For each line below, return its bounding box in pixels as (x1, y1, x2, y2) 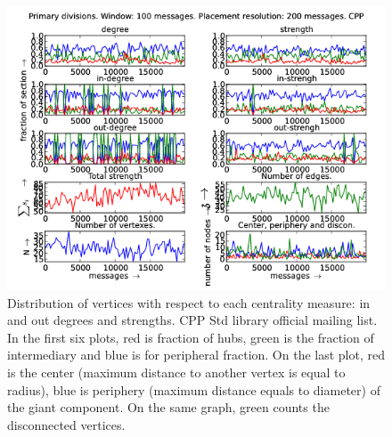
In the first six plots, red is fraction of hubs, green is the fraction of (7, 328, 374, 346)
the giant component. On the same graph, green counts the (7, 398, 330, 417)
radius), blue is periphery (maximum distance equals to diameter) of (7, 380, 380, 399)
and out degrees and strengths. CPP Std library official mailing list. (7, 311, 378, 329)
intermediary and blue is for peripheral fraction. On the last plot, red (7, 345, 385, 364)
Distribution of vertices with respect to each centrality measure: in (7, 293, 371, 312)
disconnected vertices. (7, 415, 126, 433)
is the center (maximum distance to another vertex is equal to (7, 362, 346, 381)
